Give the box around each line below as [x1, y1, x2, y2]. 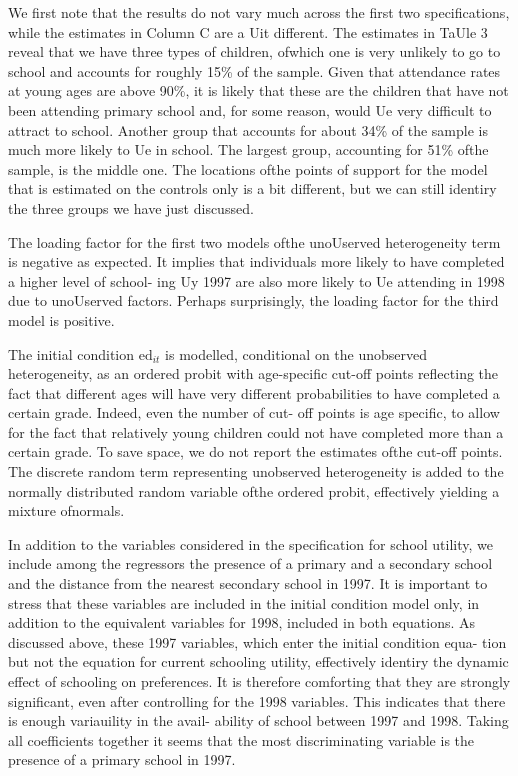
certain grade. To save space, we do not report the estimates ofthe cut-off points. [8, 441, 503, 462]
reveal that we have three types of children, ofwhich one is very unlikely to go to [8, 41, 501, 62]
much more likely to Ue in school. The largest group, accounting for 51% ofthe [8, 139, 489, 160]
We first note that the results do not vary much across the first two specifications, [8, 2, 510, 22]
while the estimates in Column [8, 21, 195, 42]
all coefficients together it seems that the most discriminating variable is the [8, 729, 475, 750]
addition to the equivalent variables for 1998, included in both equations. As [8, 612, 476, 633]
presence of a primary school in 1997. [8, 749, 236, 770]
